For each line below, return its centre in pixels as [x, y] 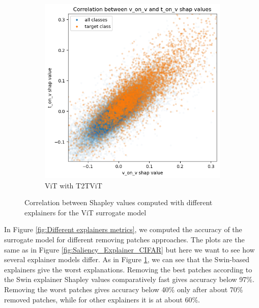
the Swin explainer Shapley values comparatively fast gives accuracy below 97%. [129, 279]
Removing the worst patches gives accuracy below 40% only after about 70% [124, 289]
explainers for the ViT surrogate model [85, 212]
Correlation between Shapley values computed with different [119, 202]
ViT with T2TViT [74, 185]
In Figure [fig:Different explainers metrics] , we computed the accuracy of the [123, 229]
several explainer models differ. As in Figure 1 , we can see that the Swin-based [127, 259]
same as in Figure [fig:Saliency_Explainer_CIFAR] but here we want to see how [129, 249]
